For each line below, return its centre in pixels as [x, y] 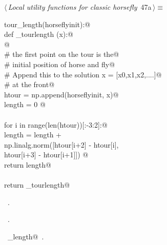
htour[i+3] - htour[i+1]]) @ [46, 155]
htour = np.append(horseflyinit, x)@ [61, 94]
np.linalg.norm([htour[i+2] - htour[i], [61, 144]
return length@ [28, 164]
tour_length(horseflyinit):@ [47, 24]
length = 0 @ [25, 104]
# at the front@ [29, 84]
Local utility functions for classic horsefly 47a [80, 7]
